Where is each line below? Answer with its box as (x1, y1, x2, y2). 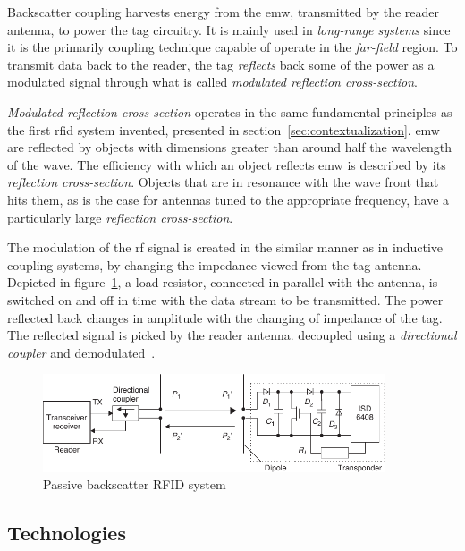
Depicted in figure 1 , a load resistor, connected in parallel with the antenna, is (7, 273, 438, 292)
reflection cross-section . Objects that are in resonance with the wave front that (7, 173, 439, 191)
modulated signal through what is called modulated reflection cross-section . (7, 72, 418, 91)
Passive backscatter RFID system (43, 475, 226, 494)
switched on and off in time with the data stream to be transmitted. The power (7, 290, 444, 309)
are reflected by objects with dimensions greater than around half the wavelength (7, 138, 452, 157)
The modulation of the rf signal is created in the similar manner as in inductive (7, 238, 443, 257)
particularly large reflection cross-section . (7, 208, 233, 226)
